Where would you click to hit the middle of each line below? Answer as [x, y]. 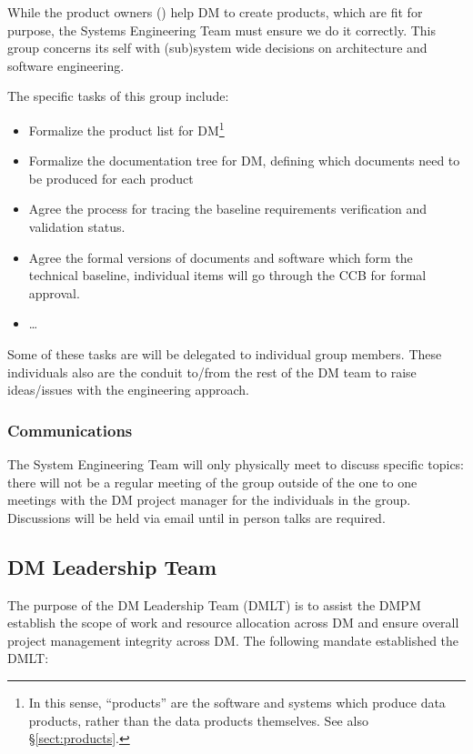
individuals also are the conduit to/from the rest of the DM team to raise [212, 372]
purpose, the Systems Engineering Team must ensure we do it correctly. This [221, 30]
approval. [54, 292]
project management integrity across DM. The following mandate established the [233, 640]
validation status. [77, 226]
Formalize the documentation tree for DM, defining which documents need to [244, 161]
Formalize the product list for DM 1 [126, 128]
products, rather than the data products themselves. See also [198, 720]
